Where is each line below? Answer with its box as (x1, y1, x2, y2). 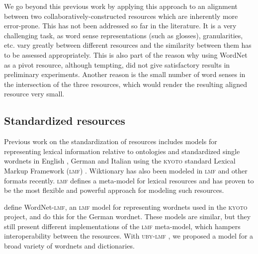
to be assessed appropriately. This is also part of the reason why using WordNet (4, 49, 248, 60)
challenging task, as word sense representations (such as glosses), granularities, (4, 30, 243, 40)
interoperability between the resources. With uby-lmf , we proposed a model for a (4, 231, 254, 241)
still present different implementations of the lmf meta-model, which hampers (4, 221, 241, 231)
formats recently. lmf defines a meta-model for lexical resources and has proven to (4, 175, 254, 185)
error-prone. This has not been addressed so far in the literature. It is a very (4, 20, 237, 31)
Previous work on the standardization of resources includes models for (4, 136, 217, 147)
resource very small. (4, 88, 65, 99)
